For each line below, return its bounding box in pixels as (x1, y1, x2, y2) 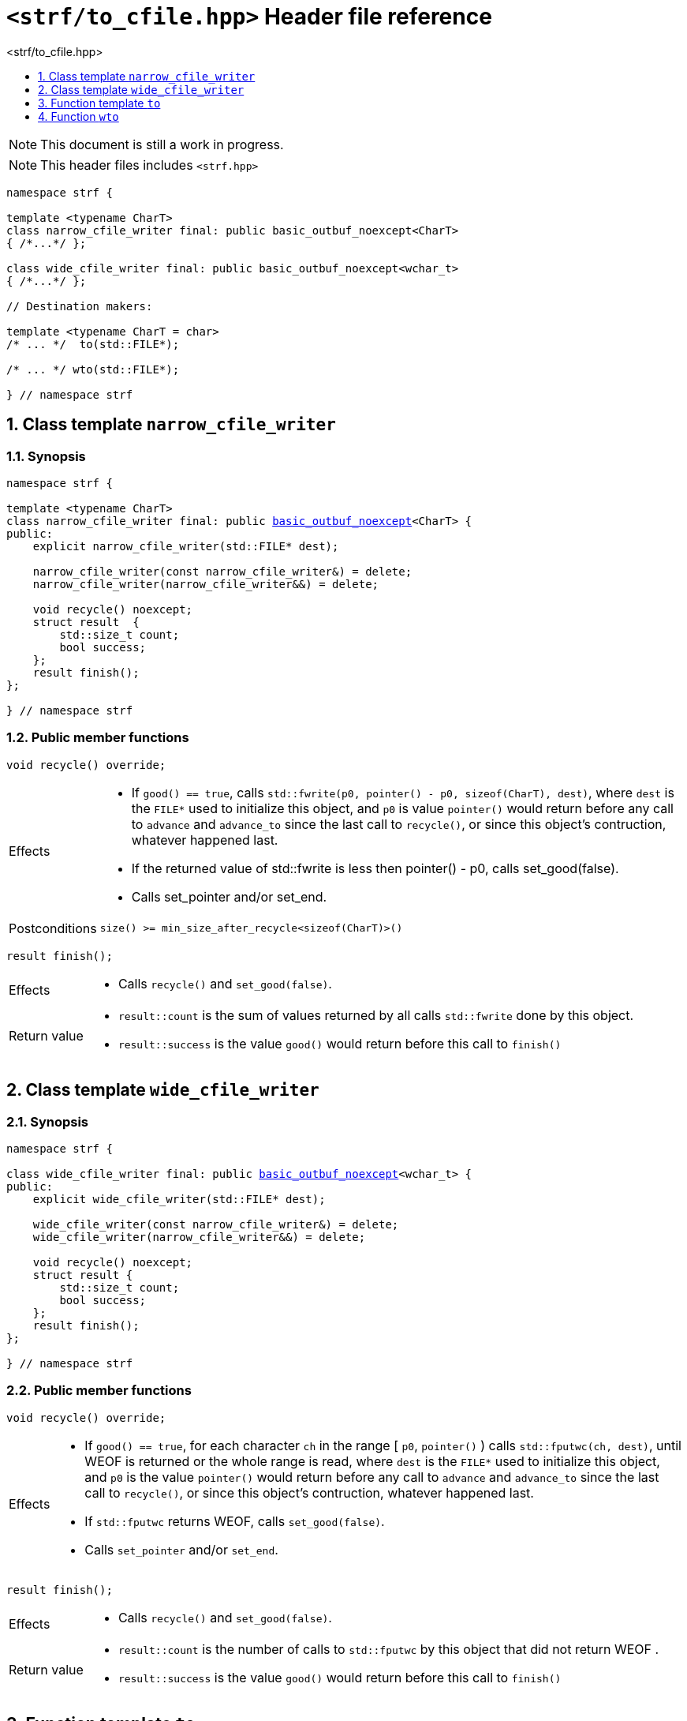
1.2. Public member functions (6, 729, 189, 746)
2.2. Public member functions (6, 1382, 192, 1399)
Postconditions (9, 920, 97, 936)
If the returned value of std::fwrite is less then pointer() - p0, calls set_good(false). (131, 860, 619, 876)
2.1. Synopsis (6, 1113, 89, 1130)
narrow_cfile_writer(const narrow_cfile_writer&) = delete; (32, 564, 413, 578)
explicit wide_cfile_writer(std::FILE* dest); (32, 1192, 326, 1205)
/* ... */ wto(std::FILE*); (6, 362, 180, 376)
